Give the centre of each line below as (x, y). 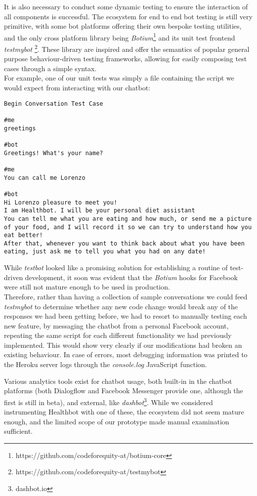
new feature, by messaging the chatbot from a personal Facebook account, (116, 325)
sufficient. (19, 431)
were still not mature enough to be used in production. (87, 287)
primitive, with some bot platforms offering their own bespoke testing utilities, (123, 26)
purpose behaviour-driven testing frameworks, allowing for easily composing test (126, 59)
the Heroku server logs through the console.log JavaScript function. (106, 364)
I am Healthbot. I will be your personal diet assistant (100, 211)
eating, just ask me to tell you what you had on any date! (105, 252)
